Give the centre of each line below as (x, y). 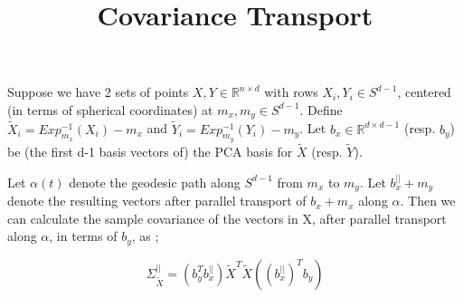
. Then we (428, 201)
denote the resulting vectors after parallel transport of (157, 201)
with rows (291, 92)
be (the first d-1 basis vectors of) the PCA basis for (150, 152)
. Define (321, 109)
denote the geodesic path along (155, 182)
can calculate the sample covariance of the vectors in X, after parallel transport (227, 218)
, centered (424, 92)
